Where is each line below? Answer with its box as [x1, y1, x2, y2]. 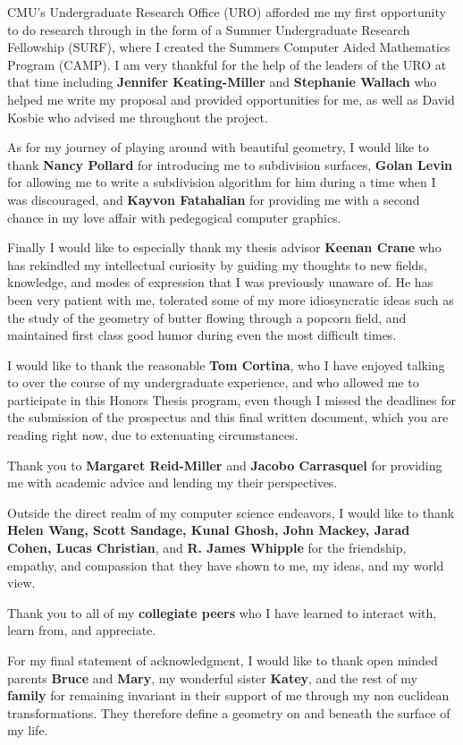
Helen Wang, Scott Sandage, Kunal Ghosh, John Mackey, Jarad [7, 521, 410, 539]
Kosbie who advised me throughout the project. [7, 107, 268, 126]
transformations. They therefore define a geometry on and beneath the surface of [7, 703, 450, 722]
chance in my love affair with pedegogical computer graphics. [7, 207, 341, 226]
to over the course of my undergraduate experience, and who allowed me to [7, 373, 419, 392]
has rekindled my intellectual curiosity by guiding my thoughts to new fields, [7, 255, 427, 274]
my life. [7, 721, 48, 740]
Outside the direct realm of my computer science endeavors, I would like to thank [7, 503, 455, 521]
